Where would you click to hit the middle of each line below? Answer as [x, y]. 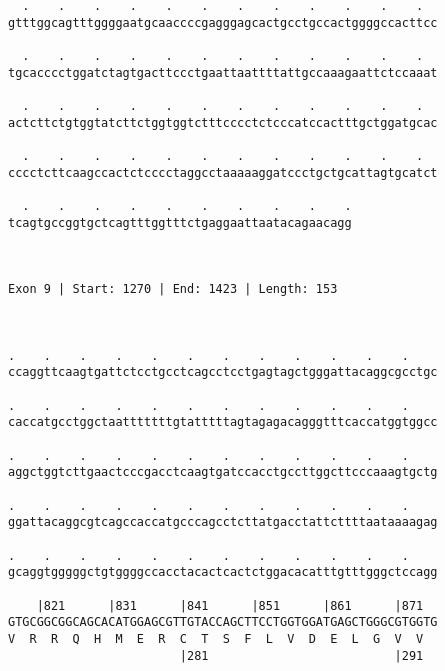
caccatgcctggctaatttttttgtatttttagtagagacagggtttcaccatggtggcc [223, 422]
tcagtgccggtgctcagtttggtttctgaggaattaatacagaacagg [180, 222]
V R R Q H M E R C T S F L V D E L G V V [216, 638]
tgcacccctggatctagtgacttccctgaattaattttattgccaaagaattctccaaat [223, 72]
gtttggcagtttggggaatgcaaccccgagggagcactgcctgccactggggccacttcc [223, 22]
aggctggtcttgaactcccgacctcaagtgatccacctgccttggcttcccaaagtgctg [223, 472]
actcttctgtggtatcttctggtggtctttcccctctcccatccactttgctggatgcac [223, 122]
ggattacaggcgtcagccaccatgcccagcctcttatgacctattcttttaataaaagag [223, 522]
